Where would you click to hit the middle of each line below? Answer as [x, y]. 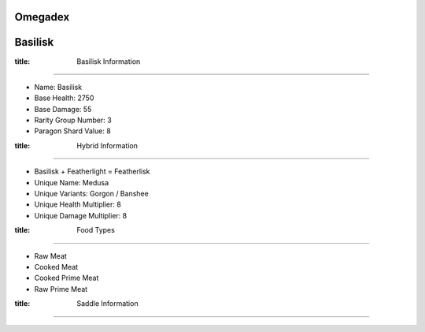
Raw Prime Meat [61, 289]
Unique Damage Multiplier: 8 [81, 215]
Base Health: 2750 [64, 98]
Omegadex [42, 17]
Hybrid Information [107, 145]
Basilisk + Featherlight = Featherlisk [92, 172]
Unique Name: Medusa [72, 182]
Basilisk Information [109, 61]
